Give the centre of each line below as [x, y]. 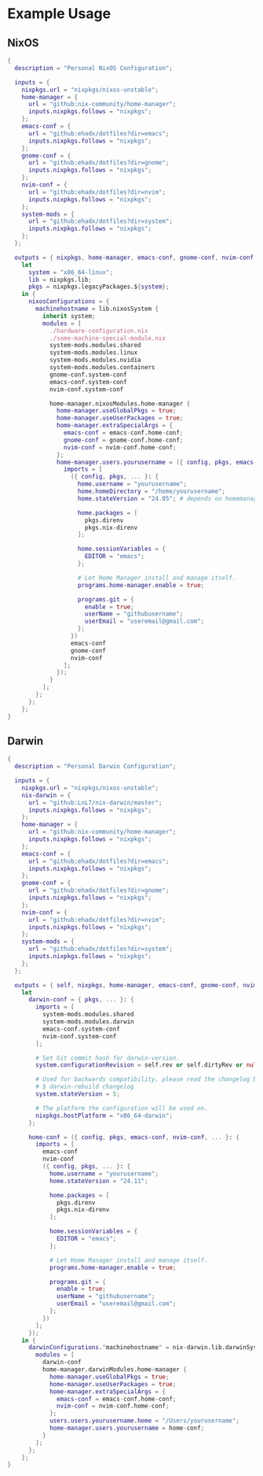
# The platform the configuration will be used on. [122, 1108]
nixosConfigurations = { [69, 301]
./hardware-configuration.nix [99, 331]
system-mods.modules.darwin [88, 1022]
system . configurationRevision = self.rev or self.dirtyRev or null [148, 1065]
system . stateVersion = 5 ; [78, 1094]
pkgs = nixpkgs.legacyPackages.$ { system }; [99, 287]
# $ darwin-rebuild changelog [85, 1087]
